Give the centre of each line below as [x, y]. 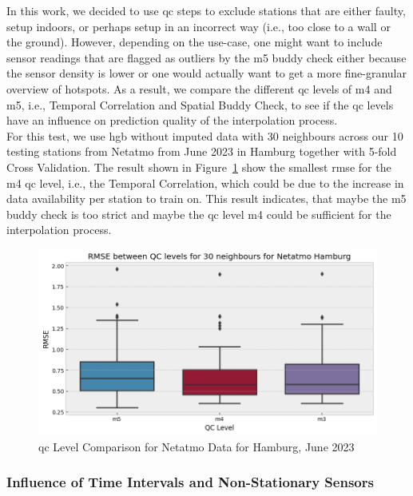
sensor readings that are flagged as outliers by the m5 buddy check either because [206, 57]
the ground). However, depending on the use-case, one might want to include [195, 42]
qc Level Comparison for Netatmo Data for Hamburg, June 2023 [197, 446]
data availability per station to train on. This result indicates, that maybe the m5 [206, 198]
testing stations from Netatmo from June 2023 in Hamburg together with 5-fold [202, 151]
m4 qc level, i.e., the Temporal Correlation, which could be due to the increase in [205, 183]
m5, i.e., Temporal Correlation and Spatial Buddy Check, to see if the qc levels [200, 104]
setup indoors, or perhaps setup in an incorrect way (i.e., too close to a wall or [199, 26]
